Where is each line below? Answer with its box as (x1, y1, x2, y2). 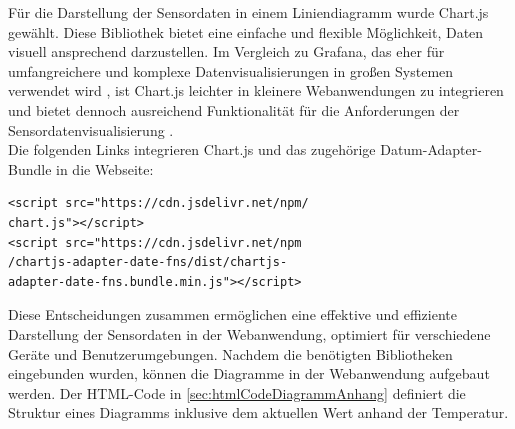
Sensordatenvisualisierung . (8, 119, 174, 140)
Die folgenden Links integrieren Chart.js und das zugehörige (8, 139, 376, 160)
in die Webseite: (56, 158, 154, 179)
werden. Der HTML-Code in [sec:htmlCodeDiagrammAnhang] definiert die (8, 382, 466, 403)
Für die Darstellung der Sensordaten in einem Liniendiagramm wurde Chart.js (8, 2, 489, 22)
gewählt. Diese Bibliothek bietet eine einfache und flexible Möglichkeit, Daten (8, 21, 484, 42)
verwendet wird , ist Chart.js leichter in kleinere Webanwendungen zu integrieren (8, 80, 504, 101)
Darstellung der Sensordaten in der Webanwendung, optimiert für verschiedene (8, 323, 491, 344)
